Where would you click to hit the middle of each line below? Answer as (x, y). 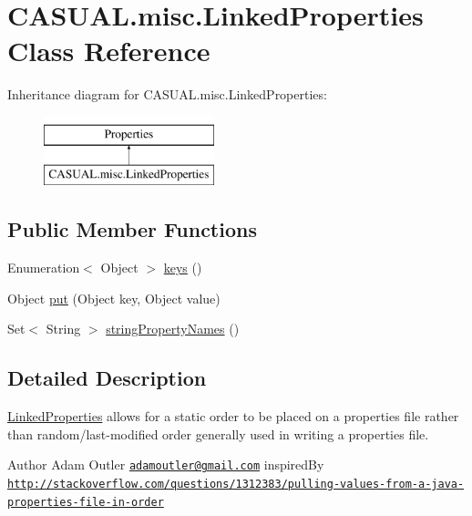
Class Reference (109, 51)
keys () (183, 268)
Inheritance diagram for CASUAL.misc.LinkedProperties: (167, 94)
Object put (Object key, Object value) (114, 298)
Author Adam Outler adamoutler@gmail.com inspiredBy (166, 464)
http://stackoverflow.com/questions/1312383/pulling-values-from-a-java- (236, 485)
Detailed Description (107, 378)
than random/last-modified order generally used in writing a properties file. (218, 433)
